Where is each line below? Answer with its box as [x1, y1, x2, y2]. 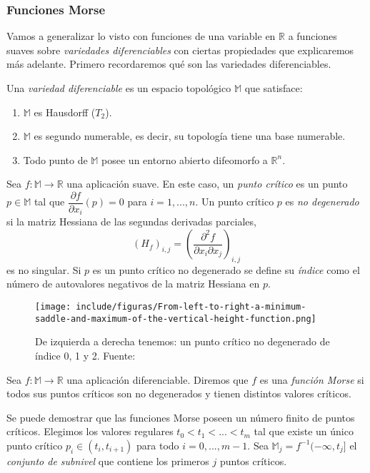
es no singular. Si [6, 262, 81, 277]
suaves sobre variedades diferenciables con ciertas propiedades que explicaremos [6, 42, 354, 57]
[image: [35, 302, 71, 312]
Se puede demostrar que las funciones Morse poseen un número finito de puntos [6, 410, 355, 424]
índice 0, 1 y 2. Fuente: [35, 347, 136, 362]
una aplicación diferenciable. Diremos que [66, 372, 249, 387]
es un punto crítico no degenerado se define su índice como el [92, 262, 360, 277]
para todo [136, 437, 179, 452]
